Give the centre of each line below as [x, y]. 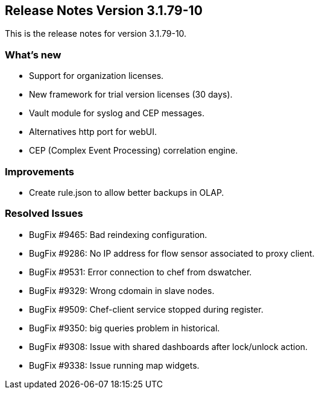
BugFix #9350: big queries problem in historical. [125, 328]
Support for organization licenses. [96, 76]
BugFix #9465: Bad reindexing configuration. [118, 234]
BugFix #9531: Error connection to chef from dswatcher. [141, 272]
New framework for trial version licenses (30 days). [131, 95]
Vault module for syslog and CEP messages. [117, 113]
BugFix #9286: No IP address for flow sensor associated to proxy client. [172, 253]
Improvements [39, 171]
